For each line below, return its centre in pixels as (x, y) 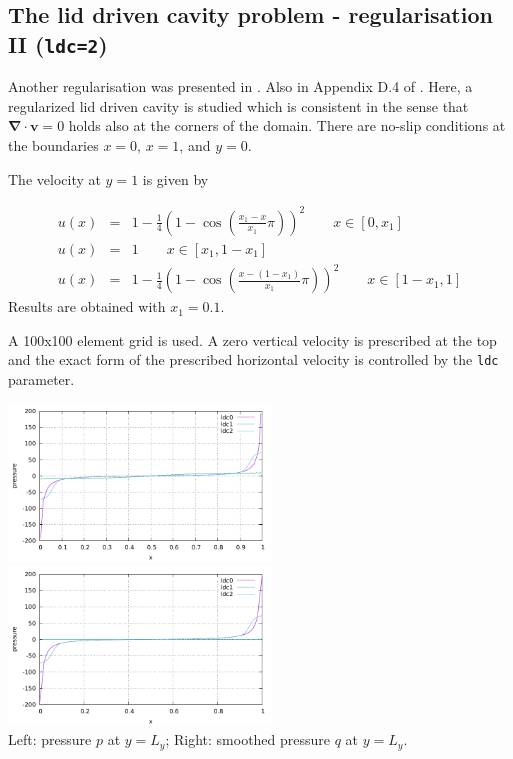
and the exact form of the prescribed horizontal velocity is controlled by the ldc (253, 359)
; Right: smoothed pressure (248, 739)
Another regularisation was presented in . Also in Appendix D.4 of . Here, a (240, 86)
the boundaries (53, 144)
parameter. (41, 379)
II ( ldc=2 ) (58, 43)
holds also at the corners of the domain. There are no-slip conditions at (287, 125)
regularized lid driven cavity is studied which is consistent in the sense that (238, 105)
